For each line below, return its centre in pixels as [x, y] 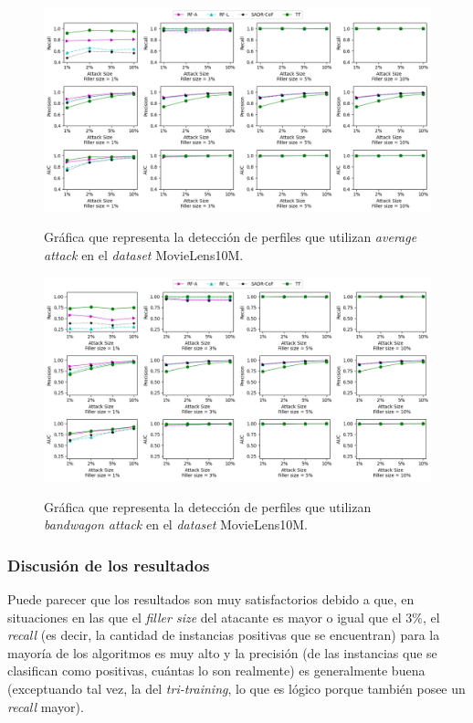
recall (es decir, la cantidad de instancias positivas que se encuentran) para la [224, 635]
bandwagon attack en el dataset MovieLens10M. [176, 524]
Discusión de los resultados [109, 565]
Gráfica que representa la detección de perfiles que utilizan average [231, 237]
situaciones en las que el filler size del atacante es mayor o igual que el [205, 617]
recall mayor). [46, 706]
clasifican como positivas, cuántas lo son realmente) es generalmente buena [216, 671]
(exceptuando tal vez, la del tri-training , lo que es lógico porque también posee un [236, 688]
